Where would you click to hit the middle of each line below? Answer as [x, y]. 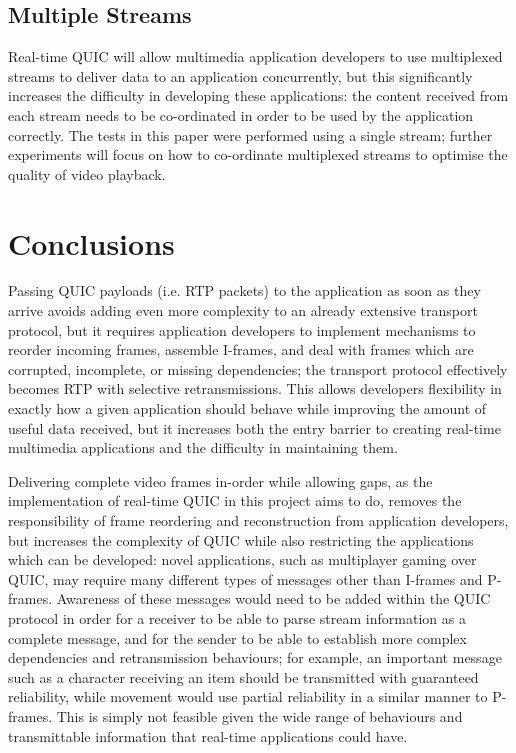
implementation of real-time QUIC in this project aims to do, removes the [235, 500]
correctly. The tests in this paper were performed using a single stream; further [250, 134]
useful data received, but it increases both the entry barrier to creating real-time [254, 427]
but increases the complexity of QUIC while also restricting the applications [241, 539]
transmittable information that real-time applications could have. [208, 735]
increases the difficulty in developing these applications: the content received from [258, 95]
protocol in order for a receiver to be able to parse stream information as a [237, 617]
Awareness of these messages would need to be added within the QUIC [273, 598]
